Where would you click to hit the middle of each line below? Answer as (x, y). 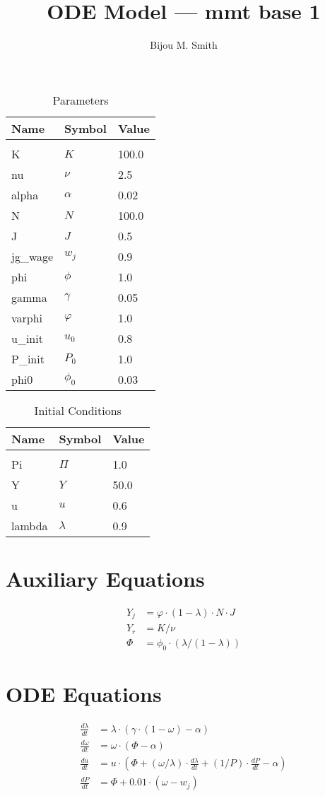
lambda (30, 525)
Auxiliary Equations (105, 578)
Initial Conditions (78, 410)
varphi (27, 317)
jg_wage (32, 256)
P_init (28, 358)
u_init (27, 338)
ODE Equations (84, 694)
